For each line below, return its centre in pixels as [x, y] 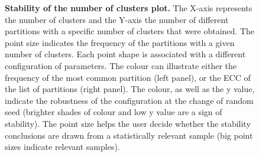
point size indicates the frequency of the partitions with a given [120, 42]
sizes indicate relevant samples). [62, 147]
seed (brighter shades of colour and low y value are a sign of [114, 112]
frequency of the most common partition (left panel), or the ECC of [128, 77]
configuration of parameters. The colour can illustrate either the [121, 65]
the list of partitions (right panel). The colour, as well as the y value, [130, 89]
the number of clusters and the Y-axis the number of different [117, 19]
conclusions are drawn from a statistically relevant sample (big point [129, 135]
